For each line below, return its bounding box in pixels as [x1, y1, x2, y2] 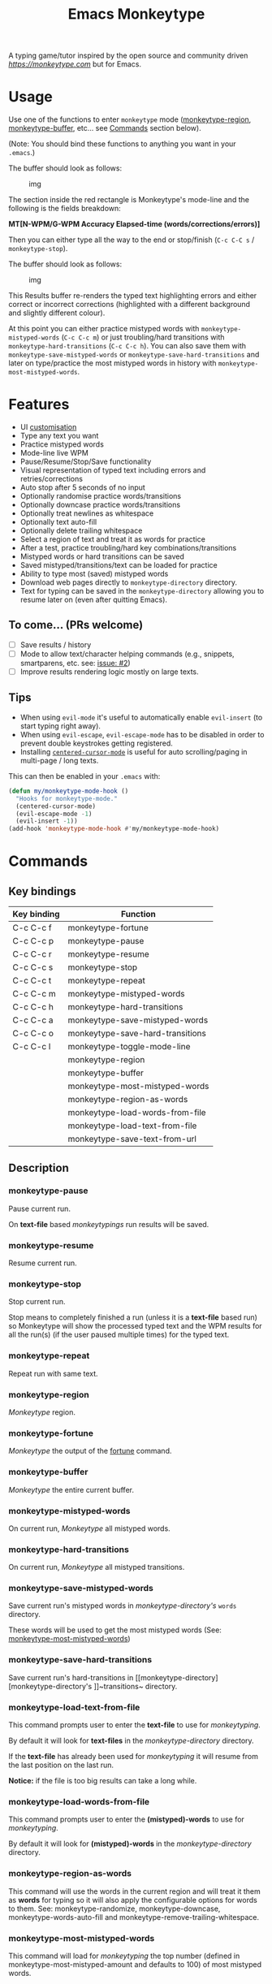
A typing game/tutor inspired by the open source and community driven [8, 50, 248, 61]
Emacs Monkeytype [67, 5, 205, 24]
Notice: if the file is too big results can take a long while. [8, 1776, 197, 1786]
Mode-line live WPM [19, 448, 89, 458]
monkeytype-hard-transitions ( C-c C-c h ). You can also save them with [8, 341, 246, 351]
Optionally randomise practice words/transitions [19, 491, 181, 501]
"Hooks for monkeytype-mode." [15, 794, 118, 802]
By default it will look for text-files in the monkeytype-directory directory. [8, 1735, 254, 1746]
